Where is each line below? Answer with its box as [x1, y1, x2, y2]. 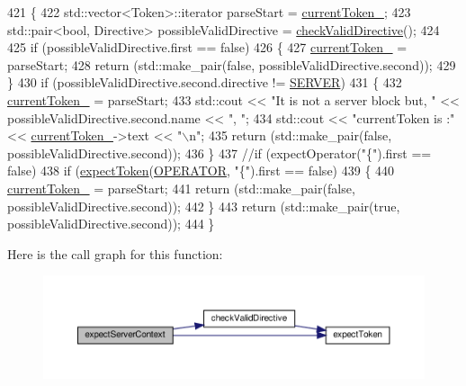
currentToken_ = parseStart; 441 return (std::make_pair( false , [7, 178, 355, 197]
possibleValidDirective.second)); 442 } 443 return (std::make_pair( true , [7, 196, 400, 215]
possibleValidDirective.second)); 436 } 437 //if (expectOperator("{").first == [7, 143, 432, 162]
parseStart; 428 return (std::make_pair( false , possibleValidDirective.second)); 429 [7, 55, 456, 74]
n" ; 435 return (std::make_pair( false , [189, 126, 392, 145]
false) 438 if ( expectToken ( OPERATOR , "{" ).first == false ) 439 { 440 [7, 161, 395, 180]
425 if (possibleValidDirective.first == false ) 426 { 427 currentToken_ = [7, 38, 408, 57]
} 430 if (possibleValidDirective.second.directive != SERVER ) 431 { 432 [7, 73, 402, 92]
